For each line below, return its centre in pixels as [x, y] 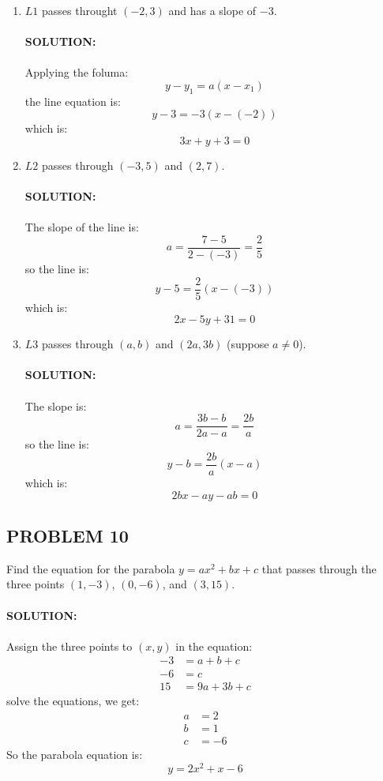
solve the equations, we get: [73, 701]
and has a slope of [212, 10]
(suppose [248, 344]
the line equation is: [73, 101]
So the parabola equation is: [75, 755]
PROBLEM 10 [68, 535]
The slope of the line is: [82, 227]
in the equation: [214, 646]
